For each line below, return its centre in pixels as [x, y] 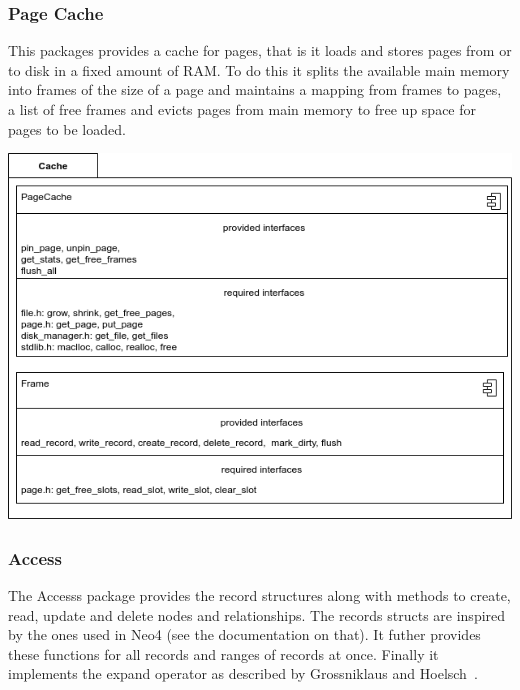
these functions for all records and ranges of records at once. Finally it [223, 653]
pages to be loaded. [67, 128]
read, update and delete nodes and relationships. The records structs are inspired [257, 614]
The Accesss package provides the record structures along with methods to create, [259, 595]
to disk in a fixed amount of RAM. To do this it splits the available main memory [259, 69]
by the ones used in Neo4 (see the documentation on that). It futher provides [244, 634]
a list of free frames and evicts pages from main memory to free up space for [242, 109]
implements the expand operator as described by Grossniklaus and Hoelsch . [243, 673]
